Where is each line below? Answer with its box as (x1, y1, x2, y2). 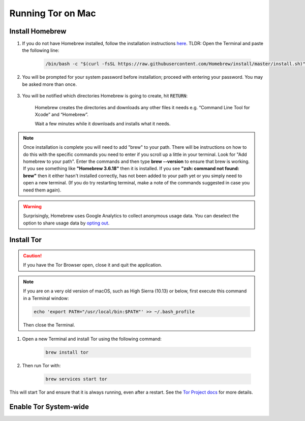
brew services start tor (45, 376, 108, 382)
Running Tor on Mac (9, 8, 96, 19)
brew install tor (45, 349, 89, 355)
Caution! (23, 253, 42, 259)
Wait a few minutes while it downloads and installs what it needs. (35, 121, 171, 127)
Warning (23, 203, 42, 209)
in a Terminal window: (23, 295, 69, 301)
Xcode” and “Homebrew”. (35, 111, 88, 117)
